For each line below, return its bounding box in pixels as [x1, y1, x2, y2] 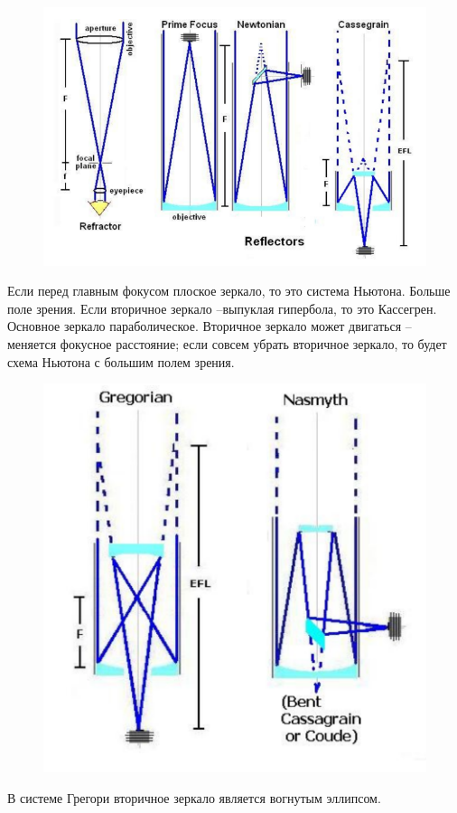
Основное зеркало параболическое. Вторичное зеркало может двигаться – [7, 317, 412, 336]
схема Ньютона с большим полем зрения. [7, 352, 235, 371]
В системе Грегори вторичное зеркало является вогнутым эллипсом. [7, 788, 381, 807]
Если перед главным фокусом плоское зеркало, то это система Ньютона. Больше [7, 281, 451, 300]
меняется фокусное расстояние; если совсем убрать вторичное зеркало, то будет [7, 334, 447, 353]
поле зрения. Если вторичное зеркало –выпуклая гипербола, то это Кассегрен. [7, 298, 437, 317]
